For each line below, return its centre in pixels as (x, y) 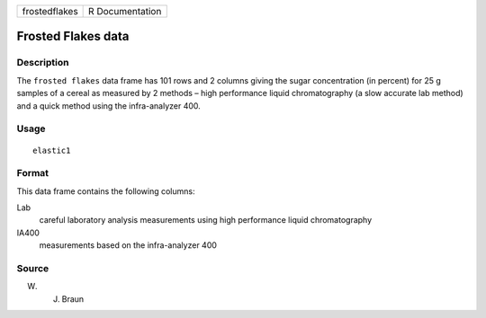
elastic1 (52, 150)
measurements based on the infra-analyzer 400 (128, 245)
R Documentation (125, 11)
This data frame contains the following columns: (106, 191)
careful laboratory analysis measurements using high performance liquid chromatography (206, 220)
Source (33, 268)
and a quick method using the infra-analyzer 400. (109, 106)
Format (33, 173)
